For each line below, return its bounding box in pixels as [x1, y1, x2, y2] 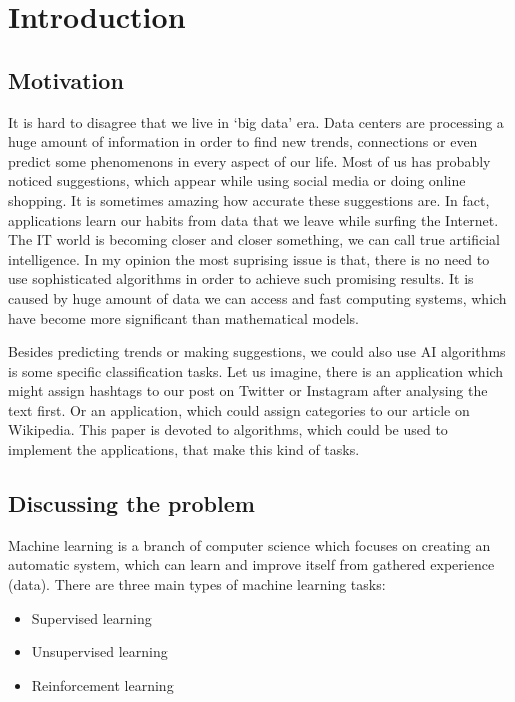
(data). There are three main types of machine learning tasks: [8, 574, 386, 595]
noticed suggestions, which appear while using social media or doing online [8, 170, 466, 191]
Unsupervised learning [31, 641, 168, 662]
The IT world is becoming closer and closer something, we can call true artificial [8, 229, 500, 250]
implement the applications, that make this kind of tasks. [8, 439, 360, 460]
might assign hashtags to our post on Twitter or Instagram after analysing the [8, 380, 488, 401]
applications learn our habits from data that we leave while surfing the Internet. [8, 209, 499, 230]
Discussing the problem [8, 488, 255, 519]
